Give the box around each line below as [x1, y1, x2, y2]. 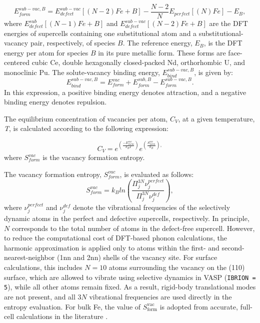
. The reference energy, [122, 37, 192, 48]
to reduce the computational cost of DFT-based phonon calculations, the [4, 232, 227, 243]
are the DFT [209, 18, 248, 28]
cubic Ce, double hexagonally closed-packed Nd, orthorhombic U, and [31, 57, 245, 67]
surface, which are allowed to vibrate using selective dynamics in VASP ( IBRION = [4, 271, 256, 282]
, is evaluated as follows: [119, 168, 194, 179]
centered [4, 57, 29, 67]
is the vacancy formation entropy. [42, 152, 145, 162]
